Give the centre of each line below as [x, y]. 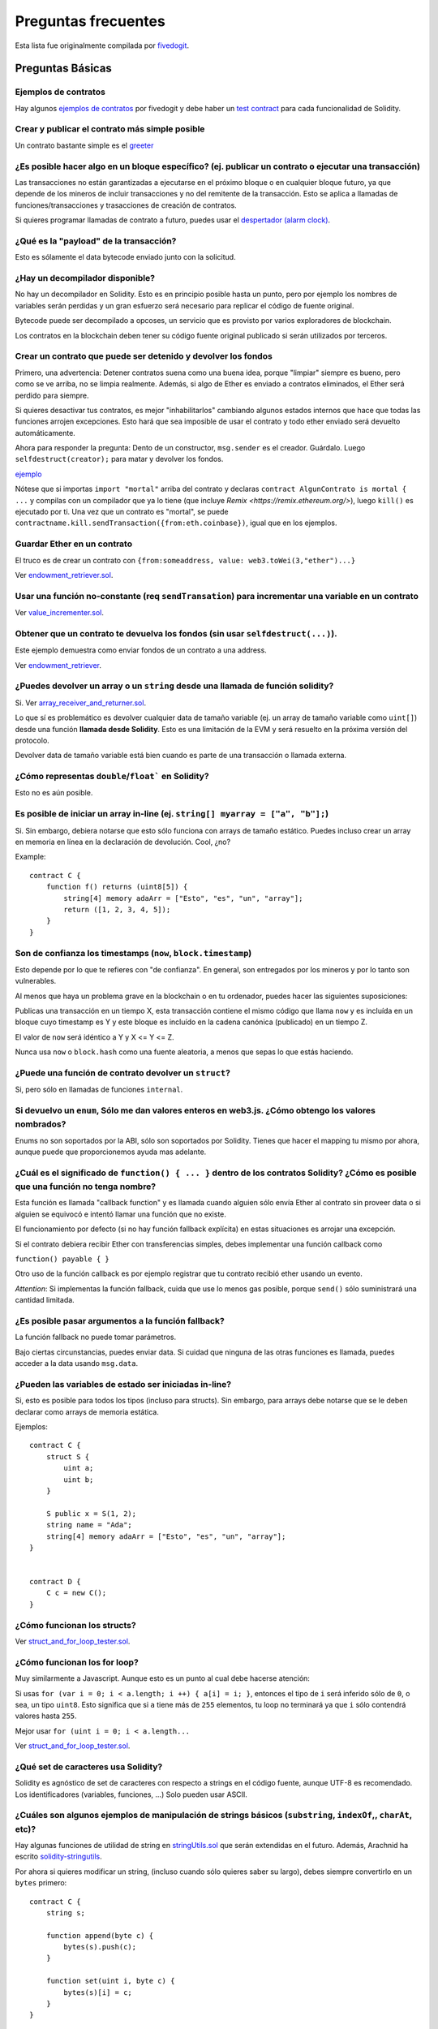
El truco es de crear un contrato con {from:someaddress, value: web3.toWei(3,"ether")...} [185, 560]
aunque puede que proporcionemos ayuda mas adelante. [111, 1152]
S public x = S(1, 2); [91, 1513]
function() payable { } [62, 1259]
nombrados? [41, 1124]
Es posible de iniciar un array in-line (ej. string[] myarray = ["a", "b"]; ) [172, 814]
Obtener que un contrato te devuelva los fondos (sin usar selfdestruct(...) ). [176, 633]
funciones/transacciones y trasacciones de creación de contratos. [126, 205]
